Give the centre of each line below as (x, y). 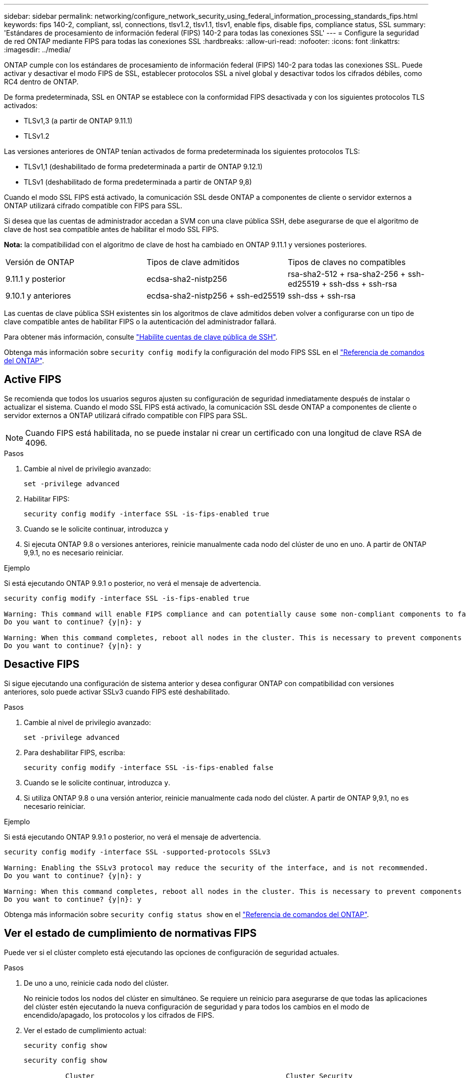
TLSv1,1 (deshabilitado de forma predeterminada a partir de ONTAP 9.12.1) (143, 167)
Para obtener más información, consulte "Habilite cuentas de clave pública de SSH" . (141, 337)
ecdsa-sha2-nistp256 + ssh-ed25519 (216, 296)
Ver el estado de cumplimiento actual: (85, 1030)
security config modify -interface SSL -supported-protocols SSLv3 (137, 852)
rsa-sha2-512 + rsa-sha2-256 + (347, 274)
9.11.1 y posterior (36, 279)
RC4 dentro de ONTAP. (41, 82)
